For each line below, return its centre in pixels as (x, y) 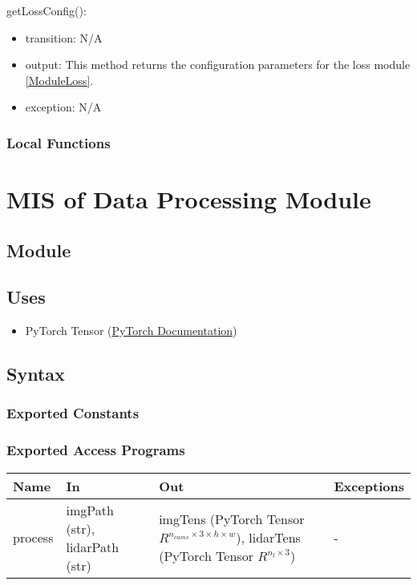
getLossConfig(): (47, 10)
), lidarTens (268, 538)
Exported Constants (73, 413)
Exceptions (369, 486)
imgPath (90, 510)
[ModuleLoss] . (59, 80)
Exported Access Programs (96, 450)
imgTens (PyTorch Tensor (232, 519)
